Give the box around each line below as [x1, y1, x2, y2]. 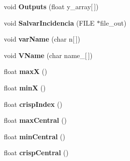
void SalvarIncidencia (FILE [4, 17, 95, 28]
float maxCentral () [4, 115, 67, 125]
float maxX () [4, 66, 47, 76]
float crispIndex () [4, 99, 62, 109]
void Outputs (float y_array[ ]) [4, 1, 99, 11]
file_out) [100, 17, 127, 28]
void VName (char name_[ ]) [4, 50, 93, 60]
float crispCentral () [4, 147, 69, 158]
